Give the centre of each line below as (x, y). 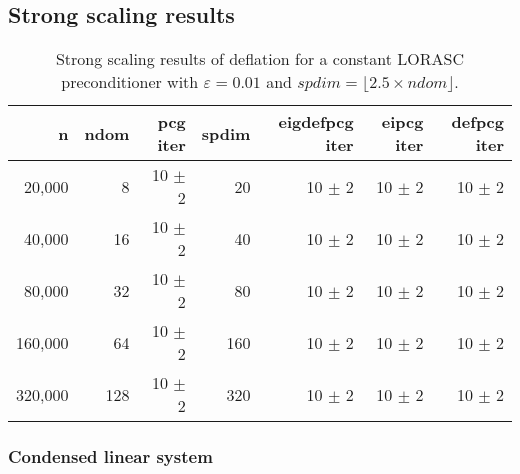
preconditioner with (130, 82)
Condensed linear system (110, 456)
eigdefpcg (316, 122)
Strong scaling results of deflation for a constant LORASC (260, 59)
